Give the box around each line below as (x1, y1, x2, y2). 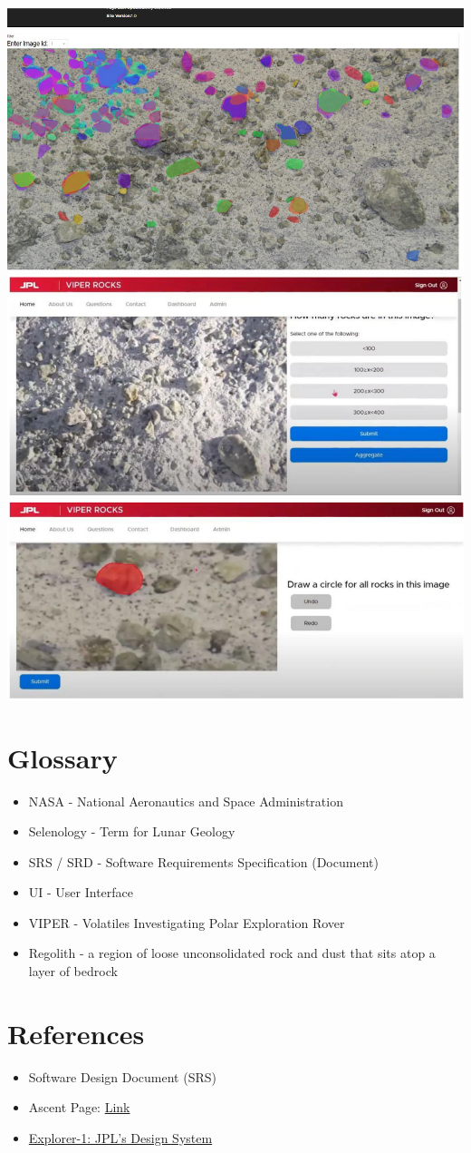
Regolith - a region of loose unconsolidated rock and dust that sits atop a (28, 943, 436, 962)
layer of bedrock (28, 962, 118, 981)
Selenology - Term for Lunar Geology (28, 822, 235, 841)
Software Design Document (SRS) (28, 1067, 216, 1086)
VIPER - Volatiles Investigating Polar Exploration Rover (28, 913, 345, 932)
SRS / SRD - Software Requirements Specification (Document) (28, 852, 379, 871)
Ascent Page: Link (28, 1098, 130, 1117)
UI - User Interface (28, 883, 134, 902)
